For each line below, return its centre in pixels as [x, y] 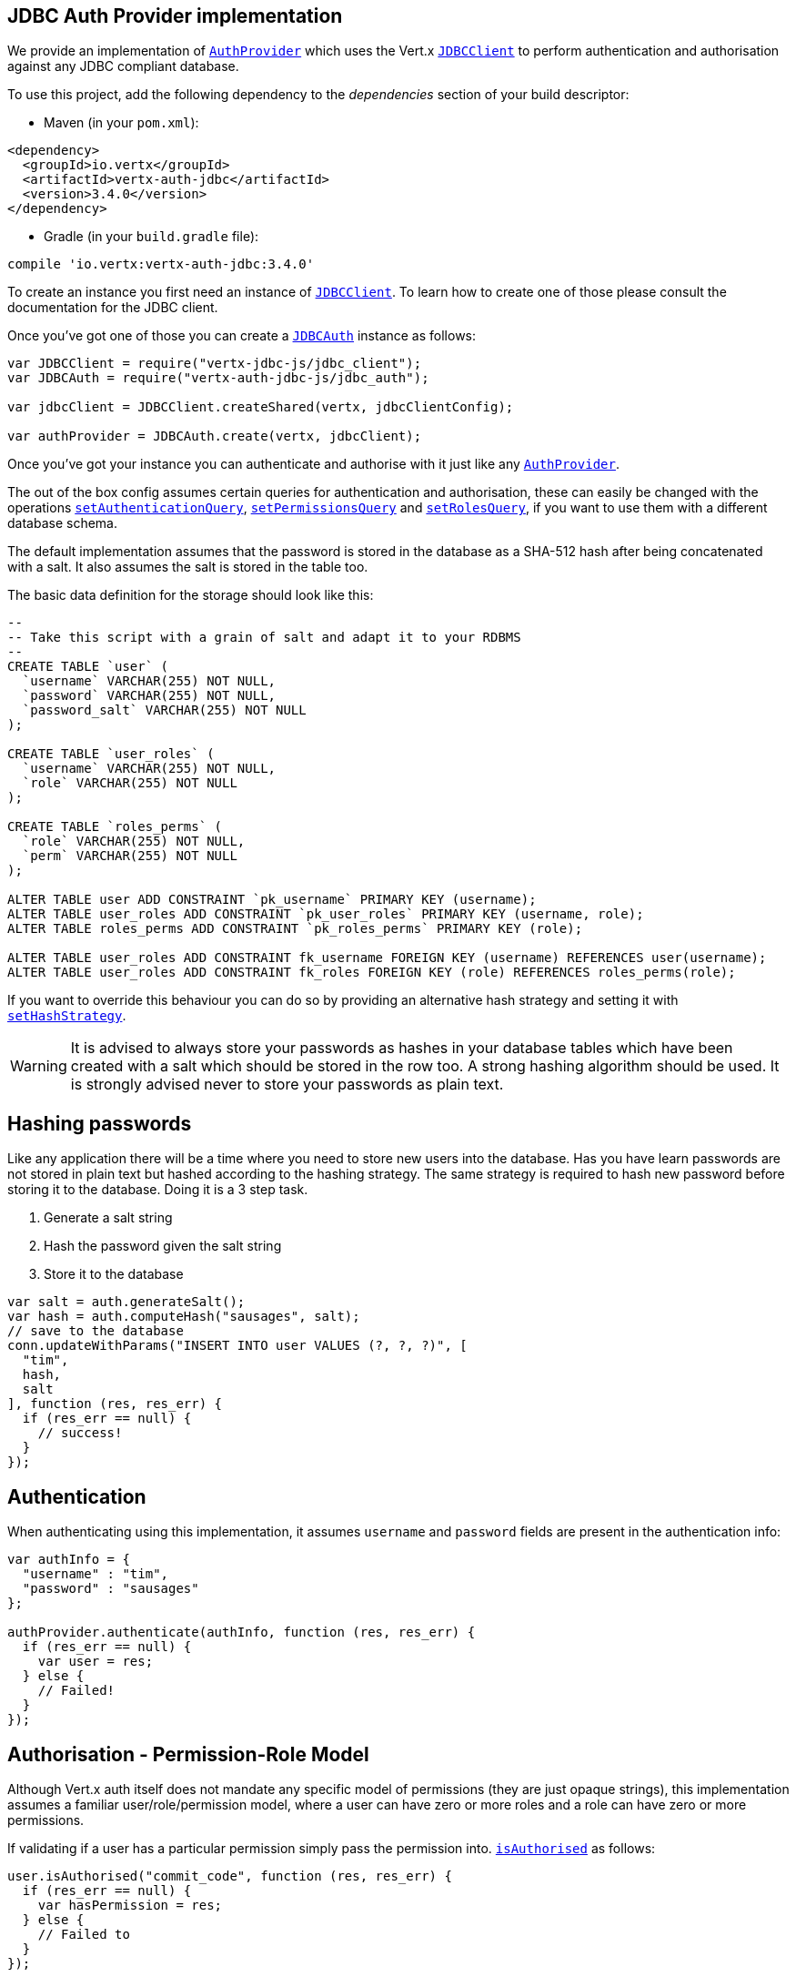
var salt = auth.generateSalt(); [126, 1302]
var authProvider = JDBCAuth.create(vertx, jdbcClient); [215, 436]
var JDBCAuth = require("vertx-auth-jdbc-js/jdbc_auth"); [218, 378]
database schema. [62, 523]
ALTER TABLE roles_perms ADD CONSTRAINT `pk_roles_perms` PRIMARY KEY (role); [295, 929]
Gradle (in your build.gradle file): [151, 237]
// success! [80, 1433]
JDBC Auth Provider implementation [175, 16]
